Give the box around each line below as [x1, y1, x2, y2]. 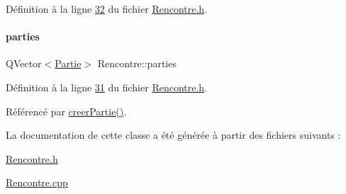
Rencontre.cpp [6, 175, 68, 190]
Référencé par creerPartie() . [6, 103, 127, 118]
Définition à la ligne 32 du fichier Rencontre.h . [6, 1, 208, 16]
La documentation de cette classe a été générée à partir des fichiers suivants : [6, 127, 341, 142]
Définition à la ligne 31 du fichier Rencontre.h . [6, 79, 208, 94]
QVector [6, 56, 42, 71]
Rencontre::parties [97, 56, 177, 71]
